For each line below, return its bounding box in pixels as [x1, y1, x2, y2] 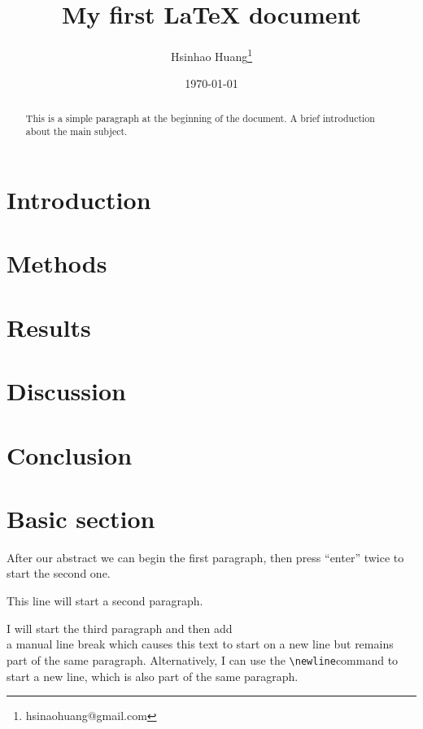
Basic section [7, 501, 155, 535]
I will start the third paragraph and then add [7, 619, 233, 636]
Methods [7, 247, 107, 280]
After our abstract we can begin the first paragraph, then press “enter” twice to [7, 548, 404, 565]
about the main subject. [25, 124, 128, 138]
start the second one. [7, 565, 111, 582]
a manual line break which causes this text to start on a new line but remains [7, 635, 394, 653]
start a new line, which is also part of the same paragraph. [7, 667, 299, 684]
